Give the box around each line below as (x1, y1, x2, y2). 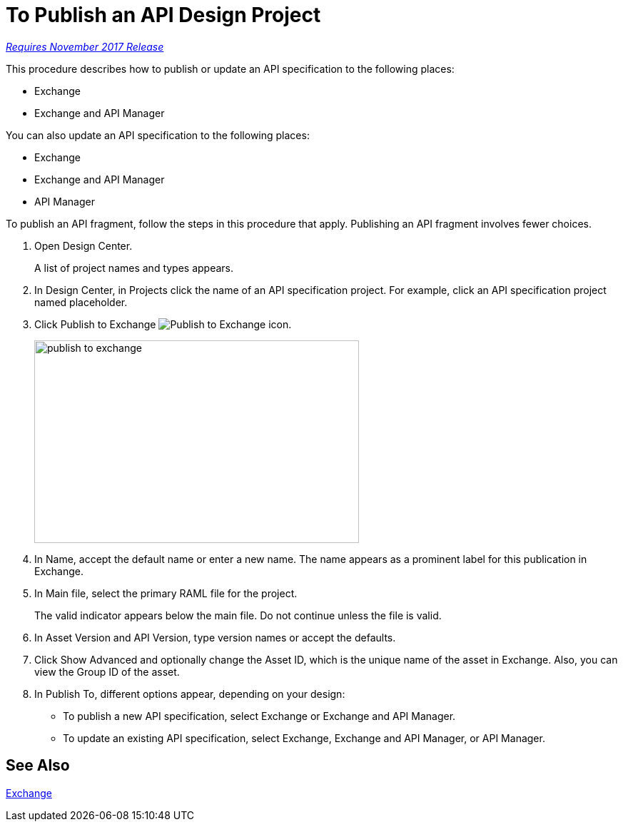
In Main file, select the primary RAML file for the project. (34, 587, 298, 599)
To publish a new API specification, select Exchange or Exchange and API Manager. (63, 709, 456, 722)
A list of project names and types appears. (34, 261, 234, 274)
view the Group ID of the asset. (34, 665, 180, 678)
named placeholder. (34, 295, 128, 308)
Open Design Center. (34, 239, 133, 252)
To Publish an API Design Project (6, 3, 321, 27)
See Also (6, 756, 70, 775)
